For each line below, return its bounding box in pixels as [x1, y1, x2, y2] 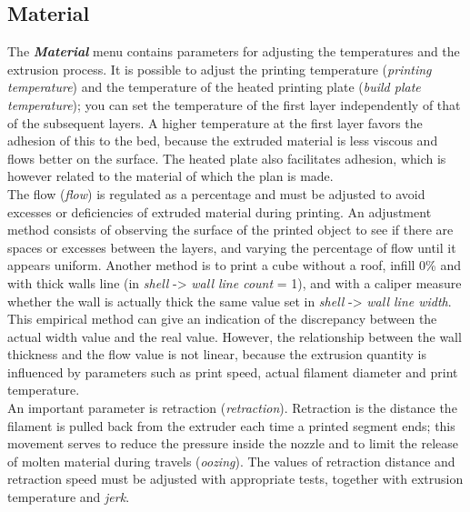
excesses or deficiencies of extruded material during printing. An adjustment [7, 202, 432, 221]
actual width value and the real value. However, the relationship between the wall [7, 326, 462, 346]
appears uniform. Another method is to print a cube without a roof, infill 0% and [7, 256, 461, 275]
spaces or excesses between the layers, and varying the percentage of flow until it [7, 237, 456, 256]
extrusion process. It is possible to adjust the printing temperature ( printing [7, 59, 432, 78]
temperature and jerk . [7, 487, 130, 507]
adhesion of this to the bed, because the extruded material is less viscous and [7, 131, 438, 150]
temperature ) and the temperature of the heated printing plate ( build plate [7, 77, 421, 96]
